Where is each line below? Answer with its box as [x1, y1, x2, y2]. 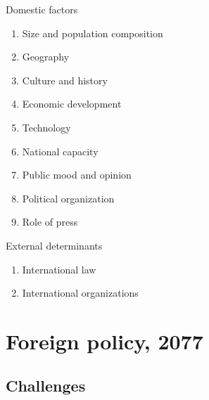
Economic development [22, 96, 122, 111]
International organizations [22, 285, 139, 300]
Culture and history [22, 72, 108, 87]
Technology [22, 120, 71, 134]
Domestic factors [6, 2, 78, 16]
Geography [22, 49, 70, 64]
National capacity [22, 143, 99, 158]
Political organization [22, 191, 115, 205]
